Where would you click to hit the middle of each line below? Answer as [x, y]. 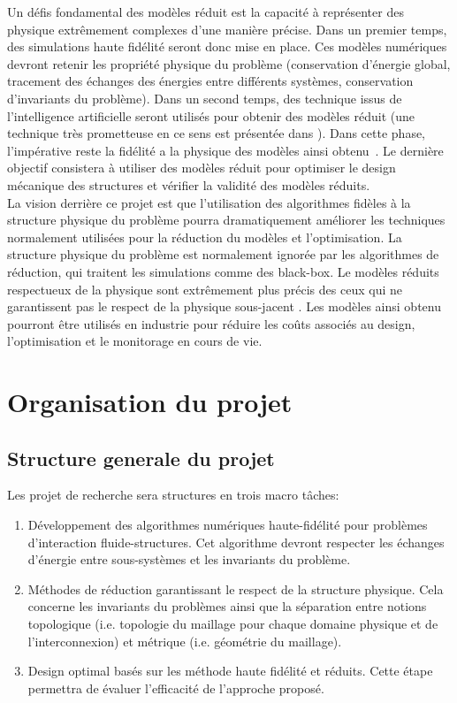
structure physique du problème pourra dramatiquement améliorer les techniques [226, 220]
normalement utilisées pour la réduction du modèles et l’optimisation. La [205, 237]
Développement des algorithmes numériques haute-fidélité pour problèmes [228, 525]
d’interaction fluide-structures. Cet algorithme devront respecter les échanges [236, 542]
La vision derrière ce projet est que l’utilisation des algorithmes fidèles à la [209, 202]
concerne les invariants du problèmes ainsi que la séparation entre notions [227, 606]
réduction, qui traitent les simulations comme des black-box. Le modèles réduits [223, 271]
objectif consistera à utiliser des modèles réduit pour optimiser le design [202, 168]
